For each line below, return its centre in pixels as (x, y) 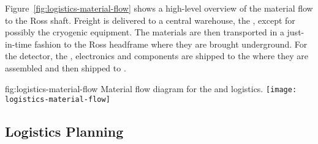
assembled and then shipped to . (66, 67)
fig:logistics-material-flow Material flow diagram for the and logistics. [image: (151, 88)
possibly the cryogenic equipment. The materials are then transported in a (145, 32)
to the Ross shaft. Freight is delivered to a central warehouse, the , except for (150, 20)
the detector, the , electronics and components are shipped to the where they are (157, 56)
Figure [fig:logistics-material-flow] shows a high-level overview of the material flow (159, 8)
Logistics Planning (64, 131)
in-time (18, 44)
